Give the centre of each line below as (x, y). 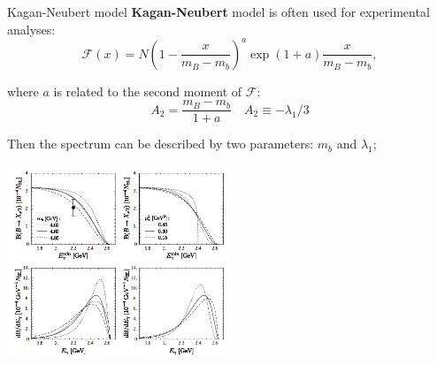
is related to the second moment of (148, 91)
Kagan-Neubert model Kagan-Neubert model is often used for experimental (218, 11)
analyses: (31, 29)
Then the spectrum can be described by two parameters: (161, 144)
